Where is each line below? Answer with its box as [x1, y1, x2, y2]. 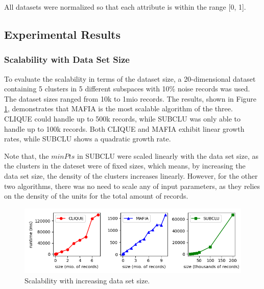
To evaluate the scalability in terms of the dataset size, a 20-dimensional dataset [4, 73, 256, 84]
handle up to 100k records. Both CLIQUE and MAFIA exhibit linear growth [4, 123, 245, 134]
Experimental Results [4, 26, 121, 42]
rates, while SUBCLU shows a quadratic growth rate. [4, 133, 171, 144]
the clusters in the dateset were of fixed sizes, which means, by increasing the [4, 160, 246, 171]
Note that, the [4, 150, 49, 161]
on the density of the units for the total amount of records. [4, 190, 188, 201]
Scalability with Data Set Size [4, 53, 130, 66]
